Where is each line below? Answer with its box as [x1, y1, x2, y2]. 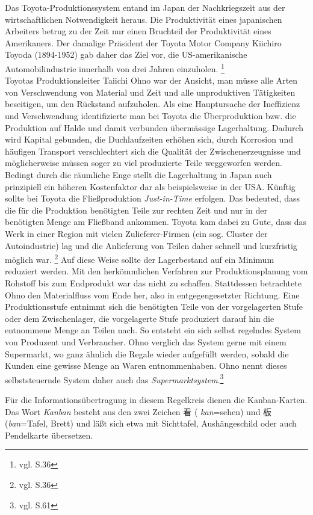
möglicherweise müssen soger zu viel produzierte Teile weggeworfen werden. [5, 156, 282, 169]
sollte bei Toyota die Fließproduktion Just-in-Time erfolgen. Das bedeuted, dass [5, 192, 300, 205]
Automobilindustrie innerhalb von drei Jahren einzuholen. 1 [5, 60, 225, 75]
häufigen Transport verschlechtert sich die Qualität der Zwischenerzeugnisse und [5, 144, 301, 157]
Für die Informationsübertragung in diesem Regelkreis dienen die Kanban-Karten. [5, 393, 308, 406]
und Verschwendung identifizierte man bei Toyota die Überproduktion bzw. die [5, 109, 296, 122]
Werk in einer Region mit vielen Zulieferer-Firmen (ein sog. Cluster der [5, 227, 268, 239]
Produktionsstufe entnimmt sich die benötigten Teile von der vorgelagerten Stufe [5, 300, 303, 313]
